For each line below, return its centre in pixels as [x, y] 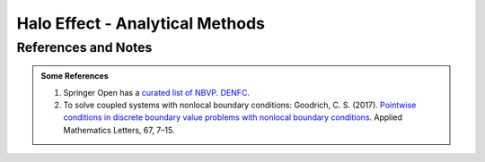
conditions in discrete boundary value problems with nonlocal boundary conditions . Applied [233, 117]
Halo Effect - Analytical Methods [141, 23]
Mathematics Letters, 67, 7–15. [119, 130]
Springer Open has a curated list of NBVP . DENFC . [157, 92]
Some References [75, 76]
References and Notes [84, 47]
